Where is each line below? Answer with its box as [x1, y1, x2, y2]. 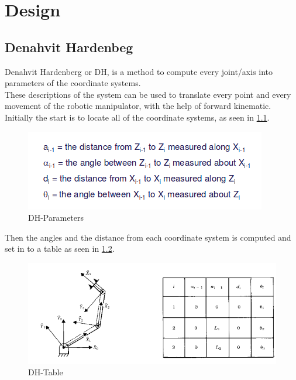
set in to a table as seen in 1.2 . [5, 242, 115, 255]
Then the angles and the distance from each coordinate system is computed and [5, 231, 291, 243]
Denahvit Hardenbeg [5, 37, 133, 56]
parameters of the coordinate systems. [5, 77, 141, 89]
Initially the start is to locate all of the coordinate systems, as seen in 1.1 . [5, 111, 270, 123]
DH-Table [28, 366, 63, 378]
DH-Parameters [28, 211, 84, 224]
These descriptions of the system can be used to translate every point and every [5, 88, 291, 100]
